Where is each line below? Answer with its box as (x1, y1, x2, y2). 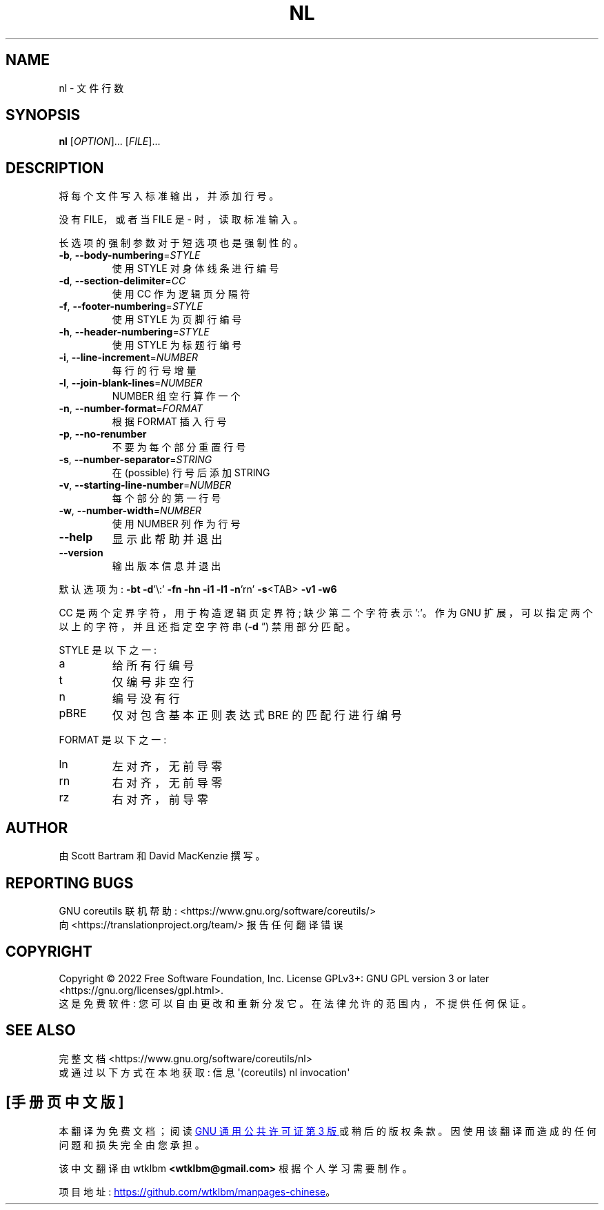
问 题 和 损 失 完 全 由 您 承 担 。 (59, 1138, 205, 1151)
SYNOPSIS (6, 106, 81, 124)
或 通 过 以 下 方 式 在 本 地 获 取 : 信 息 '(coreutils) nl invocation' (59, 1066, 350, 1078)
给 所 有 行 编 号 (112, 658, 194, 673)
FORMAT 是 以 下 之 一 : (59, 734, 167, 746)
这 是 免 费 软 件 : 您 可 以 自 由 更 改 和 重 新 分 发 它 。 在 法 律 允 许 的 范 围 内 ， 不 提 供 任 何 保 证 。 (59, 997, 532, 1009)
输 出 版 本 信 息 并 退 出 (112, 560, 221, 572)
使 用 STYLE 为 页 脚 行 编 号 (112, 313, 242, 326)
